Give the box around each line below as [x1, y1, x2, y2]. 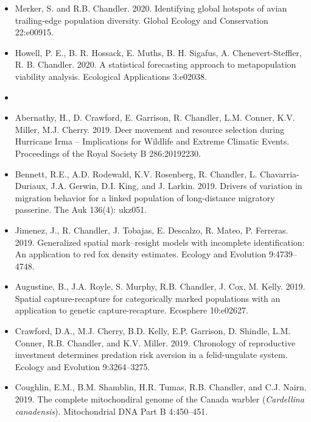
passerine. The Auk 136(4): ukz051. [15, 203, 147, 216]
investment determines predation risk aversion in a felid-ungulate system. [15, 348, 288, 361]
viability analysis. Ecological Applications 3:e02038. [15, 70, 207, 82]
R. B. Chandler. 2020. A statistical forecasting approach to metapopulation [15, 58, 296, 71]
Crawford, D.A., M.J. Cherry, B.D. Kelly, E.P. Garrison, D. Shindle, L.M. [15, 324, 291, 337]
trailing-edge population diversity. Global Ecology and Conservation [15, 13, 268, 26]
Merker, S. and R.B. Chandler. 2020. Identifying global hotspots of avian [15, 2, 287, 14]
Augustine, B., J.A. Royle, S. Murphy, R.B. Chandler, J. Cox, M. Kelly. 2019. [15, 280, 306, 293]
